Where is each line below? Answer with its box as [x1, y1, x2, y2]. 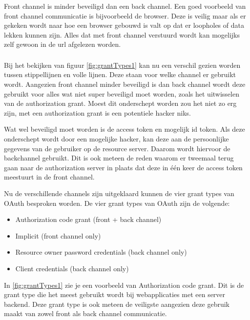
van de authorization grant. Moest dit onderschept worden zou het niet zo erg [4, 98, 237, 108]
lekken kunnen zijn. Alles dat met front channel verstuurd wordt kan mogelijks [4, 29, 240, 40]
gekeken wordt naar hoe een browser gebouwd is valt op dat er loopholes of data [4, 20, 244, 30]
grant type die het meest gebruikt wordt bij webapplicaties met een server [4, 289, 226, 300]
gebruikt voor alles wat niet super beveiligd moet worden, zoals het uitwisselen [4, 88, 239, 99]
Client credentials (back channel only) [15, 263, 129, 273]
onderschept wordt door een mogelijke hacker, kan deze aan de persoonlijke [4, 133, 229, 143]
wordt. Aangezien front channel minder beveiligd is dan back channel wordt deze [4, 79, 246, 89]
